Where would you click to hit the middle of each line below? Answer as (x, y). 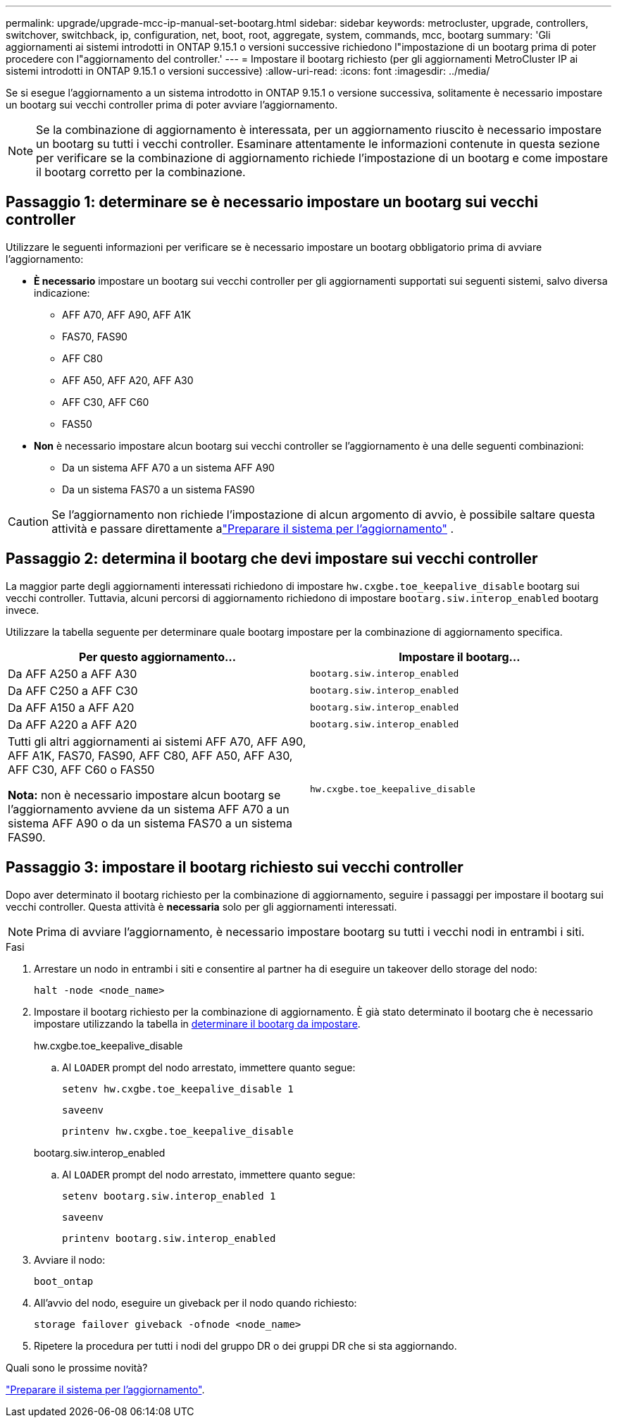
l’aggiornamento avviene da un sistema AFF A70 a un (149, 809)
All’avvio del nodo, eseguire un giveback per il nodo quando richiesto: (195, 1302)
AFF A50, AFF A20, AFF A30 (128, 380)
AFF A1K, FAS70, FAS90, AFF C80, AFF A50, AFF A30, (150, 755)
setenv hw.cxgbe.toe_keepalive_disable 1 (178, 1089)
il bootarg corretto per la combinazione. (141, 172)
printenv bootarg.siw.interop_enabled (169, 1238)
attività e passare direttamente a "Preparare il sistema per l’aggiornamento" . (253, 528)
